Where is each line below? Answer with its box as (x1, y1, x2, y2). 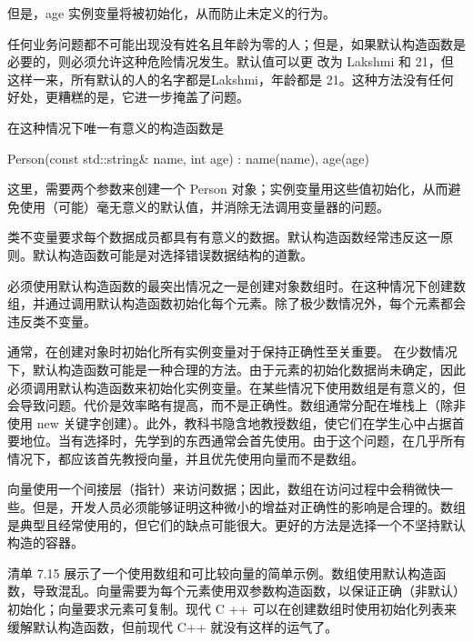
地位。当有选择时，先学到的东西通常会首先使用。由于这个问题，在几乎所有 (19, 431, 466, 450)
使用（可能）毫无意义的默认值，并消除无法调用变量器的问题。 (19, 196, 389, 216)
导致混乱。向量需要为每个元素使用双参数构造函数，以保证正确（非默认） (32, 581, 466, 600)
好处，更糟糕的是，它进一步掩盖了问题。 (7, 87, 249, 106)
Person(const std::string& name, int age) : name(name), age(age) (7, 148, 370, 167)
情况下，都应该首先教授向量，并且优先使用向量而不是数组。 (7, 448, 364, 467)
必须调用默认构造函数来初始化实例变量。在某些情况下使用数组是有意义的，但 (7, 377, 466, 396)
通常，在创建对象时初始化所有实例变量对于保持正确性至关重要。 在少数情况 (7, 342, 458, 361)
